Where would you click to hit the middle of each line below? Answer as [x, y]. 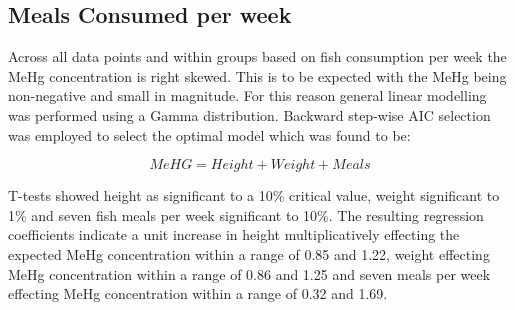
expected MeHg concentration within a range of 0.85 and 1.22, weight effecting [249, 253]
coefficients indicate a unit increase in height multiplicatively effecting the [234, 234]
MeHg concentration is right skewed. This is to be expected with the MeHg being [257, 75]
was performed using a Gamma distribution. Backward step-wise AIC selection [249, 114]
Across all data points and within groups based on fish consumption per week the [257, 56]
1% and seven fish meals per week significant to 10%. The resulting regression [246, 214]
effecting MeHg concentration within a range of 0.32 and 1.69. [198, 293]
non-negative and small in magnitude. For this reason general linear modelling [247, 95]
